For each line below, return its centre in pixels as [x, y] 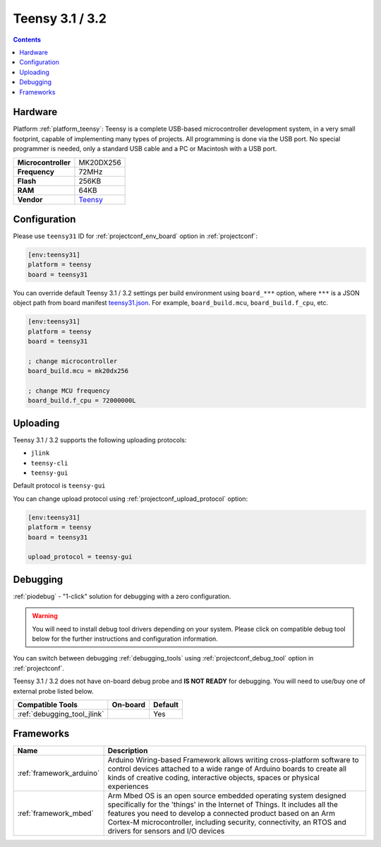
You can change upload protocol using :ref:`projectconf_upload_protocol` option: [131, 499]
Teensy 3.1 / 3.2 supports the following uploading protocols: [100, 440]
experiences [128, 786]
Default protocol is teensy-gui [59, 486]
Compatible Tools [47, 704]
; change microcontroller [73, 361]
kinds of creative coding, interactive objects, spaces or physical [214, 778]
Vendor [30, 199]
